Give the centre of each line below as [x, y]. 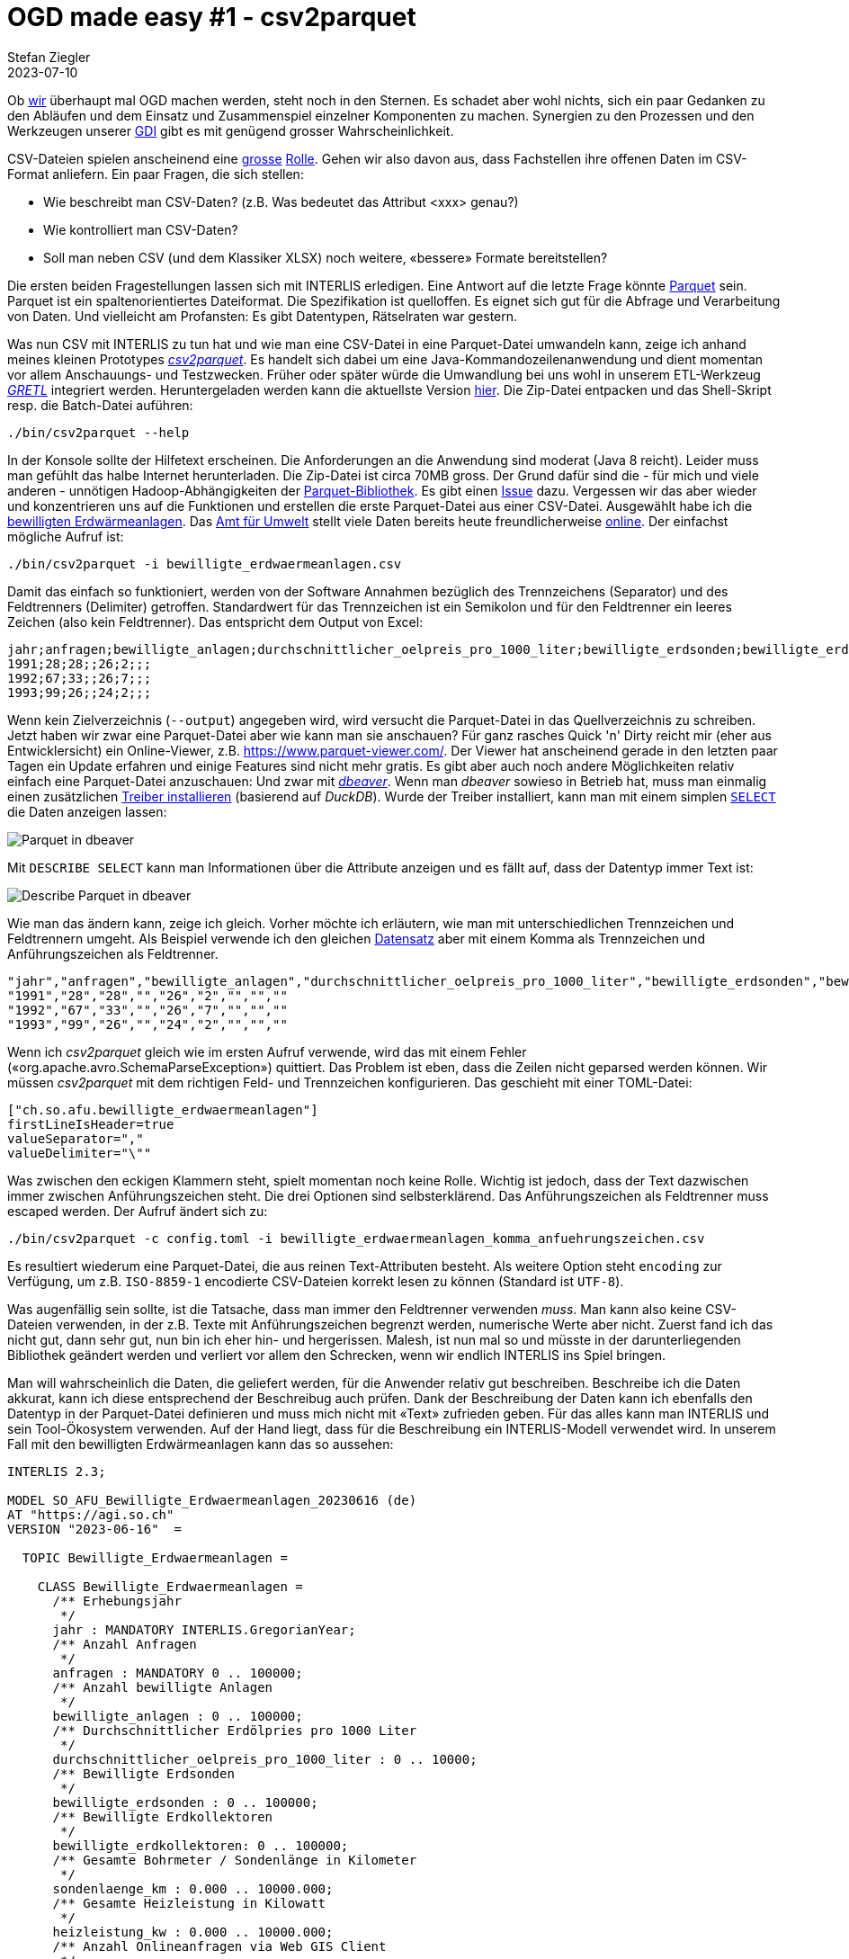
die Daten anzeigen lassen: [87, 811]
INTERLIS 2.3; [57, 1471]
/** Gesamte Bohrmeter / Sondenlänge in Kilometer [235, 1860]
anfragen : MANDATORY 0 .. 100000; [178, 1673]
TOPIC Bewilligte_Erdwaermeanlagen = [155, 1557]
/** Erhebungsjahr [117, 1601]
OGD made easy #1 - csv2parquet [212, 17]
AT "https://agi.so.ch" [91, 1514]
